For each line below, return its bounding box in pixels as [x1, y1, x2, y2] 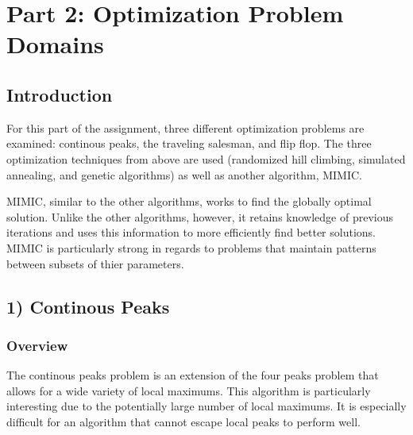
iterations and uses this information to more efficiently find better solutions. [6, 224, 376, 241]
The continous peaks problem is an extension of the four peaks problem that [6, 367, 379, 383]
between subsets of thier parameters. [6, 255, 184, 271]
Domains [6, 28, 104, 60]
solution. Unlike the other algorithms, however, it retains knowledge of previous [6, 208, 394, 225]
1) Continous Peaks [6, 294, 170, 318]
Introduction [6, 82, 113, 106]
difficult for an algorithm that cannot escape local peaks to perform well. [6, 413, 361, 429]
